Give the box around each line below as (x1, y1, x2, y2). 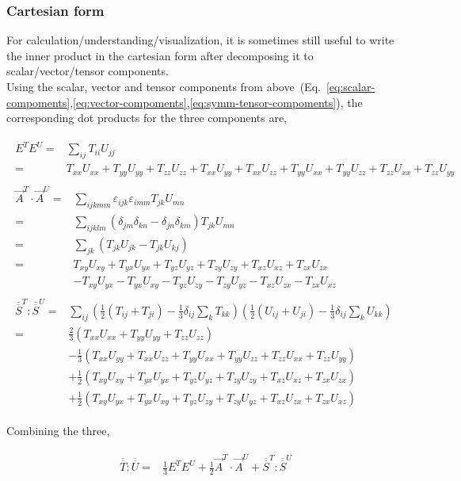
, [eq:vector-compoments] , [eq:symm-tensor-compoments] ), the (70, 94, 363, 110)
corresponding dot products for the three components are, (6, 109, 287, 126)
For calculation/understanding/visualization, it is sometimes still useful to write (6, 32, 394, 48)
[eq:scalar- (326, 78, 375, 94)
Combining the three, (6, 422, 110, 438)
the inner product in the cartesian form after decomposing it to (6, 47, 314, 63)
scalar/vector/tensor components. (6, 63, 169, 79)
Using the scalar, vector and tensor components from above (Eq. (6, 78, 321, 94)
